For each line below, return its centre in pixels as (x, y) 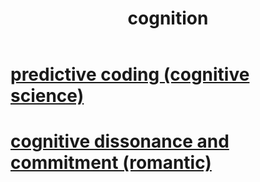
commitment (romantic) (111, 163)
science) (47, 96)
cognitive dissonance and (120, 141)
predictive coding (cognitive (130, 74)
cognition (168, 18)
